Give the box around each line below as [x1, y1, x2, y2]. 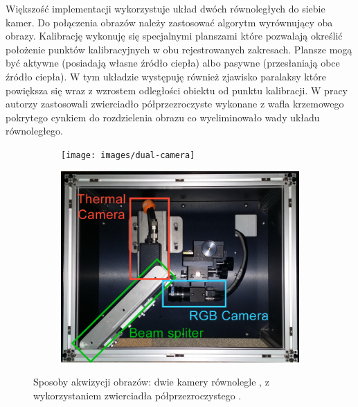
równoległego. [6, 123, 63, 138]
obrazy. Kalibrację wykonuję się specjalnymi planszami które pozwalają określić [6, 28, 343, 43]
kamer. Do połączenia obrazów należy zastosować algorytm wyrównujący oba [6, 15, 333, 29]
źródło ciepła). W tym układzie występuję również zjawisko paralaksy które [6, 69, 326, 83]
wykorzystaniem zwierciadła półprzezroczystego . [33, 388, 242, 402]
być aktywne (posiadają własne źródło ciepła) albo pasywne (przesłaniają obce [6, 55, 340, 70]
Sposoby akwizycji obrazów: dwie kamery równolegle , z [33, 374, 269, 389]
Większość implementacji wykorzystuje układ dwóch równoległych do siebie [6, 1, 325, 15]
